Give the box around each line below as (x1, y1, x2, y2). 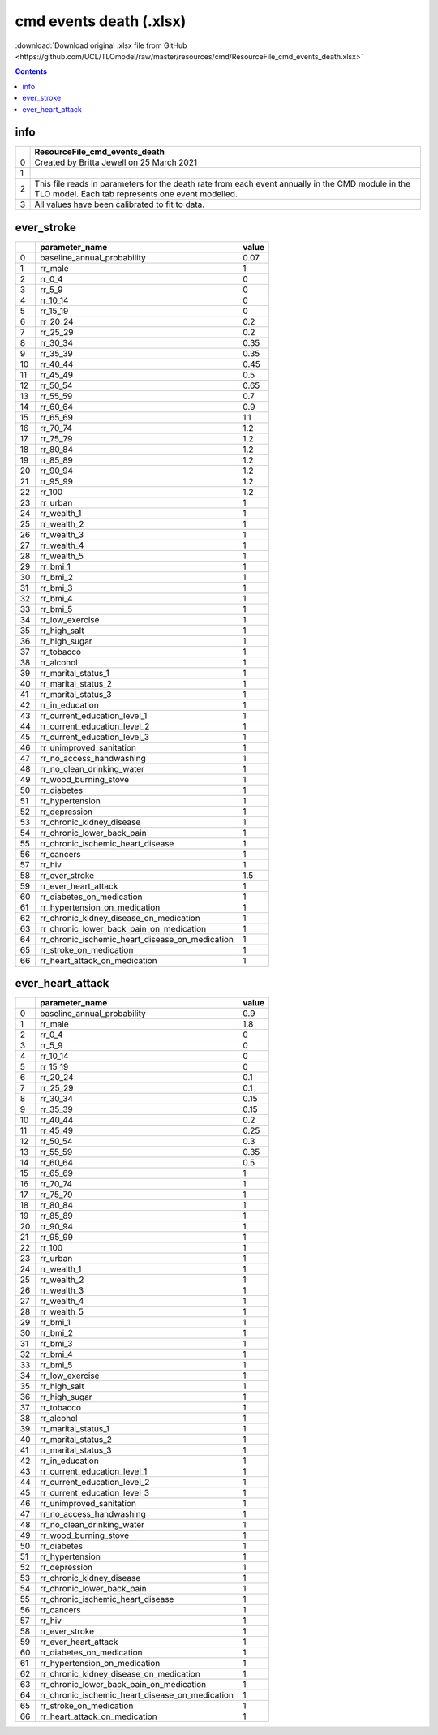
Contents (15, 67, 48, 76)
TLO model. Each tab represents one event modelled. (34, 188, 238, 200)
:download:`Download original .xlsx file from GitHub (15, 41, 187, 50)
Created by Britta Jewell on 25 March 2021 (34, 157, 198, 168)
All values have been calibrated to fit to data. (34, 199, 205, 210)
